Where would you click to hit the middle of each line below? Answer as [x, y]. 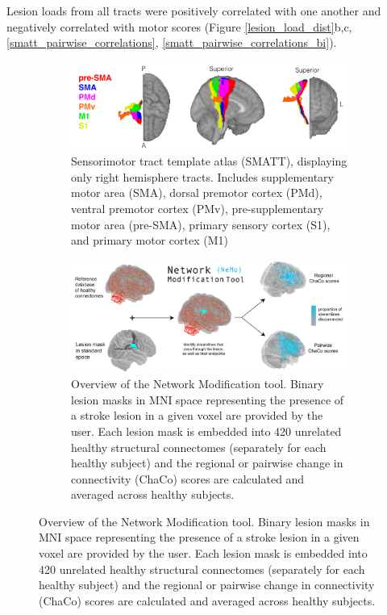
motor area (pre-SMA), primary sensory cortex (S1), [201, 224]
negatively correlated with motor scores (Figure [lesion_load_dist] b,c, [179, 26]
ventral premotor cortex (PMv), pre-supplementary [198, 208]
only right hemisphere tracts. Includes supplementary [202, 176]
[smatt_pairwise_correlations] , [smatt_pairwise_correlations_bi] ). [172, 42]
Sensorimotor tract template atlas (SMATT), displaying [209, 161]
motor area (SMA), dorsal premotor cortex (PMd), [197, 192]
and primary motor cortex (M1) [150, 240]
